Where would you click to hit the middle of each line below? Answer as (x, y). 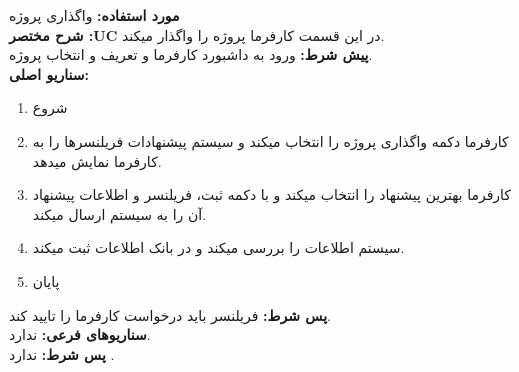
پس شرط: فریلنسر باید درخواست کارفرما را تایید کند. (170, 314)
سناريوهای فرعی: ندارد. (80, 334)
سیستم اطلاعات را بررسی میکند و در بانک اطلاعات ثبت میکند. (218, 247)
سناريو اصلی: (49, 73)
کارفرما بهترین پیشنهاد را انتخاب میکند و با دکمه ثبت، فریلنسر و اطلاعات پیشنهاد (272, 194)
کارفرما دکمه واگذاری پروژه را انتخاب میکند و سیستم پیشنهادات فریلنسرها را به (270, 140)
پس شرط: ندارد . (62, 353)
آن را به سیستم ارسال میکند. (119, 213)
